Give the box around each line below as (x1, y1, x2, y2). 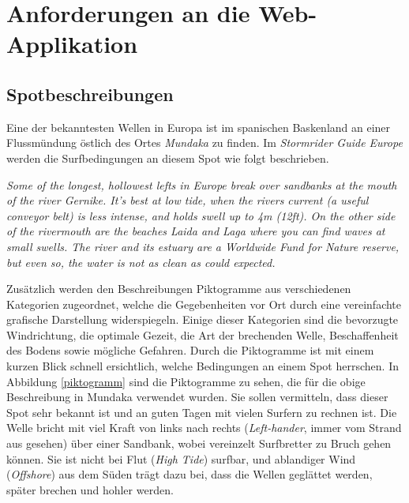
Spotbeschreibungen (6, 81, 174, 106)
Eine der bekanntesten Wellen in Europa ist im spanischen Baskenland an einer (6, 118, 391, 135)
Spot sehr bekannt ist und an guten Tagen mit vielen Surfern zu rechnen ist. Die (6, 404, 397, 420)
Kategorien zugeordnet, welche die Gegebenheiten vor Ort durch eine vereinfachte (6, 295, 402, 312)
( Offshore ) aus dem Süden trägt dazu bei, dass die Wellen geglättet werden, (6, 466, 373, 482)
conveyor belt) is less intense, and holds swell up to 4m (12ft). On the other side (6, 207, 396, 223)
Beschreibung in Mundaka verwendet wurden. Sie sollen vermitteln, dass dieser (6, 389, 388, 405)
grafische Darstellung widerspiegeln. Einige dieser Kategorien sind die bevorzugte (6, 311, 399, 328)
